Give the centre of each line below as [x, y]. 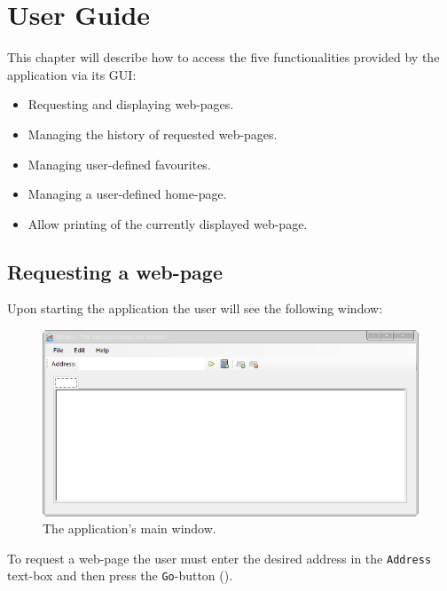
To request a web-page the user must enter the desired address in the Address [220, 558]
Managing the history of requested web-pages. [153, 134]
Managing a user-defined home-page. [127, 194]
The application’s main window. [129, 528]
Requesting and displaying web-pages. [131, 104]
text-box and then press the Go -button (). [120, 575]
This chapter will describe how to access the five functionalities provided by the [223, 57]
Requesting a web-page [115, 271]
